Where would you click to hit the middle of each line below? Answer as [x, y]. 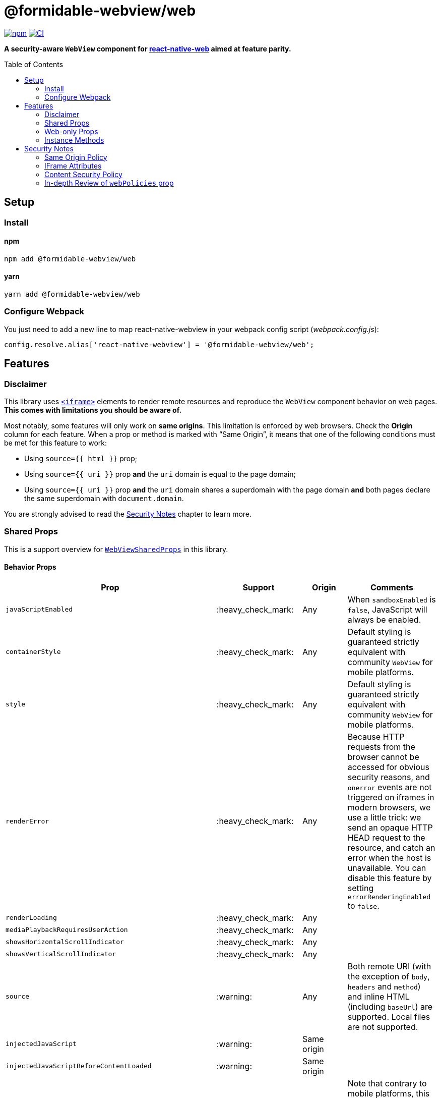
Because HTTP [376, 736]
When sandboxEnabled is [392, 599]
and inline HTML [379, 996]
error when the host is [389, 858]
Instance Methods [74, 140]
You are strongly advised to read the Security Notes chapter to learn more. [128, 514]
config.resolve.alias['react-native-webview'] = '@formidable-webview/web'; [159, 344]
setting [361, 888]
